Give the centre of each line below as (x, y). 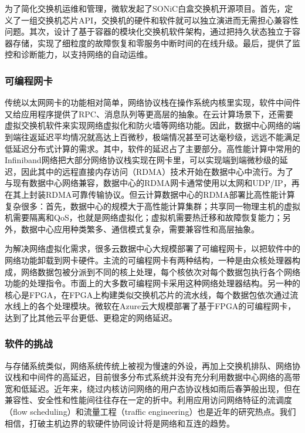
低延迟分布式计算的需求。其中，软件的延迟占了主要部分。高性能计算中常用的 (152, 148)
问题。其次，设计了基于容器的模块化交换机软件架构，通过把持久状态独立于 (148, 31)
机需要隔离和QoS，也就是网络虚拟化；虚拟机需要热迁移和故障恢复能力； (144, 217)
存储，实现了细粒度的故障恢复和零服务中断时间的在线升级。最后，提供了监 (156, 43)
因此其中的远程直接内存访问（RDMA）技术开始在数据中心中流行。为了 (157, 171)
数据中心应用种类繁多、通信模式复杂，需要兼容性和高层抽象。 (140, 229)
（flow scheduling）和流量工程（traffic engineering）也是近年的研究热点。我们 (150, 412)
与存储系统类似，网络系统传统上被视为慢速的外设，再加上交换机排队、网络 (148, 365)
